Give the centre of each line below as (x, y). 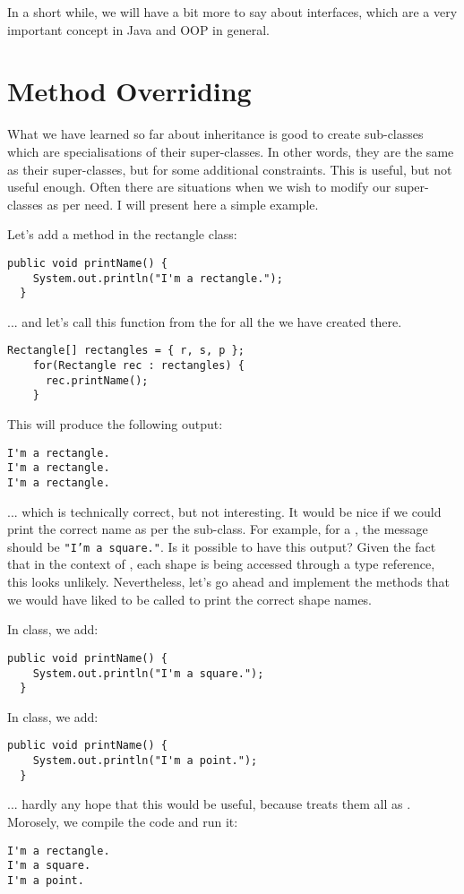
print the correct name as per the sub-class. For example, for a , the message (218, 529)
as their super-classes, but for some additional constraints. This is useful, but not (230, 169)
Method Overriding (129, 91)
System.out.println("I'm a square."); (148, 673)
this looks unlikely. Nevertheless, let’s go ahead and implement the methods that (228, 582)
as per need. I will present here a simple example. (183, 204)
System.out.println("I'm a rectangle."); (158, 278)
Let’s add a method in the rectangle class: (122, 234)
